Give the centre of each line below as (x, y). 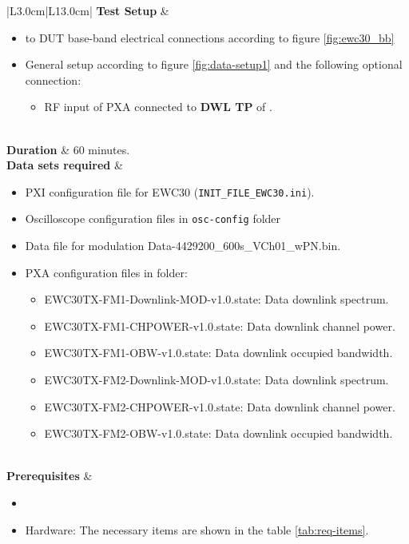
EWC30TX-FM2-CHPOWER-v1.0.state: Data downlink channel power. (220, 406)
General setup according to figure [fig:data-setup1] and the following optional (214, 64)
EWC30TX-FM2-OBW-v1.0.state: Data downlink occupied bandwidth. (218, 433)
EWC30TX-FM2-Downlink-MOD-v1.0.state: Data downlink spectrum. (216, 380)
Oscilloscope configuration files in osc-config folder (153, 218)
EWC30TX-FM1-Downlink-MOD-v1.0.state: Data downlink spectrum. (216, 299)
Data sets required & (65, 165)
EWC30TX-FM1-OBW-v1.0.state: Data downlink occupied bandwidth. (218, 353)
